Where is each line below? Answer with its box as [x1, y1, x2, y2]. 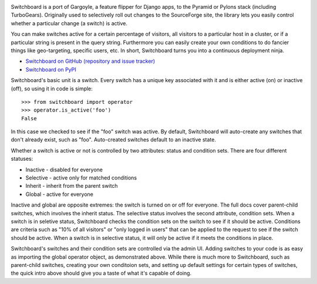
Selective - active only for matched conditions [25, 174, 137, 181]
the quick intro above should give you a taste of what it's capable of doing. [11, 270, 192, 277]
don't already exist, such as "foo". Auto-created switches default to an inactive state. [11, 136, 217, 143]
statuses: [11, 155, 33, 163]
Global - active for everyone [25, 191, 93, 198]
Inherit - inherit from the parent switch [25, 182, 118, 190]
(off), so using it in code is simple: [11, 85, 93, 92]
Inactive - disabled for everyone [25, 166, 103, 173]
